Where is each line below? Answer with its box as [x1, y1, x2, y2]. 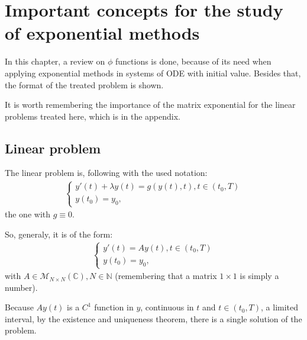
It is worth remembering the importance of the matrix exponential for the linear [5, 98, 296, 111]
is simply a [240, 270, 279, 282]
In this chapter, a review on [5, 55, 105, 68]
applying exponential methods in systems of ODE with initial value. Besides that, [5, 66, 301, 79]
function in [94, 301, 134, 313]
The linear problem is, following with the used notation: [5, 166, 208, 179]
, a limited [261, 301, 299, 313]
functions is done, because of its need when [115, 55, 272, 68]
